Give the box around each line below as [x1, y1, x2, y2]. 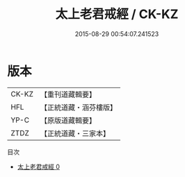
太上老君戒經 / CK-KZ [55, 6, 179, 22]
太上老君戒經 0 [17, 162, 61, 171]
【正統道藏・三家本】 [40, 128, 110, 138]
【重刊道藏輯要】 [40, 90, 96, 99]
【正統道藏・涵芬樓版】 [40, 102, 117, 112]
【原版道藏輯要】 [40, 115, 96, 125]
